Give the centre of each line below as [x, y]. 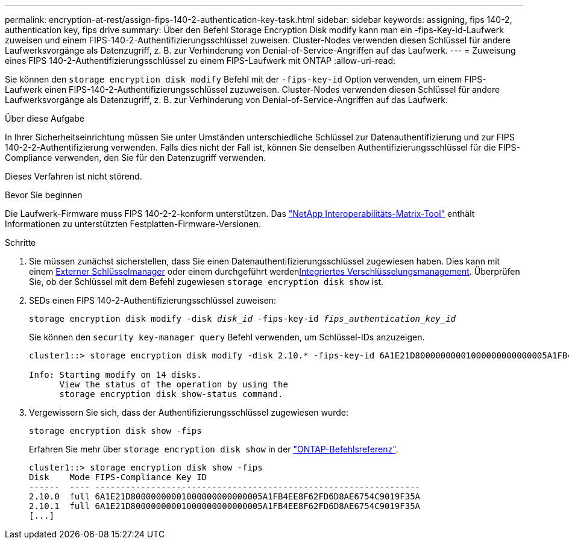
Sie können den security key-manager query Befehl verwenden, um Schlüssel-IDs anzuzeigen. [227, 337]
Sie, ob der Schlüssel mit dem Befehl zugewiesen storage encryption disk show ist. [206, 282]
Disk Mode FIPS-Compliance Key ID [118, 477]
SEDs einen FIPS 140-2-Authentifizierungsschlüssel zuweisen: [153, 300]
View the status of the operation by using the [174, 384]
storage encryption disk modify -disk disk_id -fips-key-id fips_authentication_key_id [243, 319]
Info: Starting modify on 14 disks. [115, 375]
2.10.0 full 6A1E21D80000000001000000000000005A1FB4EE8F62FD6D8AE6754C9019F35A [225, 496]
